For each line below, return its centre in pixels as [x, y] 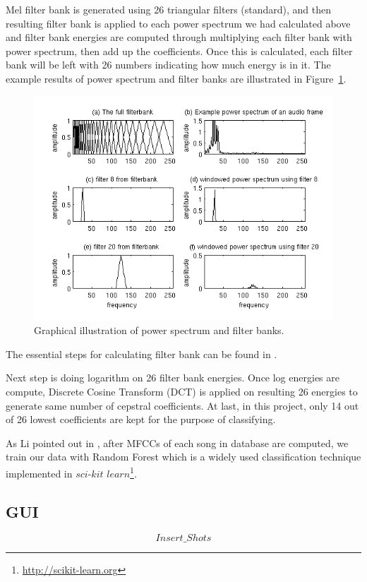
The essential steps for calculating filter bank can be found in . [142, 354]
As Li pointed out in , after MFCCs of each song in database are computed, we [177, 443]
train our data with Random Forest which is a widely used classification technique [183, 457]
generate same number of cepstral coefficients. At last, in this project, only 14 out [182, 405]
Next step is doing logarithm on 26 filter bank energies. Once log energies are [173, 378]
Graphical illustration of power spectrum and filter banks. [159, 330]
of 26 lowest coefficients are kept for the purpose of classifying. [141, 419]
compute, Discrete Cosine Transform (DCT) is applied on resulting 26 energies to [182, 391]
